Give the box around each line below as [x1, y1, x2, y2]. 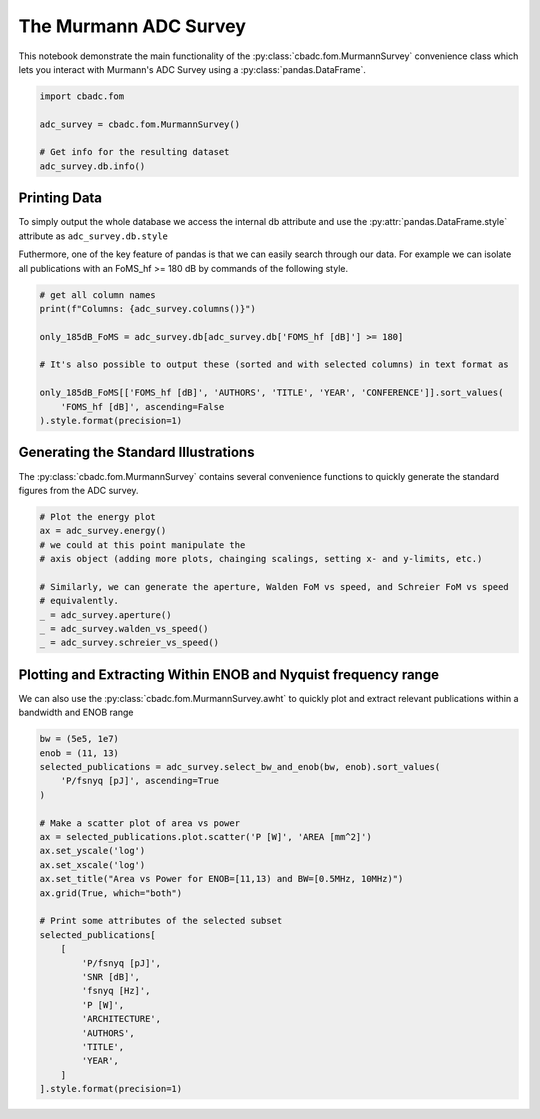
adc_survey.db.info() [39, 160, 146, 172]
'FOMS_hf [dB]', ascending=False [60, 401, 225, 412]
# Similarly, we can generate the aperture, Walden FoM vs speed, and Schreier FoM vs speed [39, 581, 509, 592]
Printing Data [18, 190, 103, 207]
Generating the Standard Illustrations [18, 444, 255, 461]
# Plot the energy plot [39, 511, 157, 522]
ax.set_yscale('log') [39, 845, 146, 857]
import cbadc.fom [39, 90, 125, 102]
